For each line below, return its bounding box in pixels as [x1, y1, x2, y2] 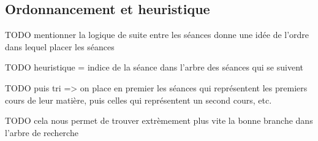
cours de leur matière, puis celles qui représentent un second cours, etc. [5, 93, 272, 106]
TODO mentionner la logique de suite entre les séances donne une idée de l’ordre [5, 28, 309, 41]
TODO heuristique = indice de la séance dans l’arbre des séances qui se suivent [5, 61, 303, 74]
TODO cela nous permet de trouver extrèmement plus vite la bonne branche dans [5, 114, 313, 127]
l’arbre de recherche [5, 126, 78, 139]
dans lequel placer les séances [5, 40, 115, 53]
